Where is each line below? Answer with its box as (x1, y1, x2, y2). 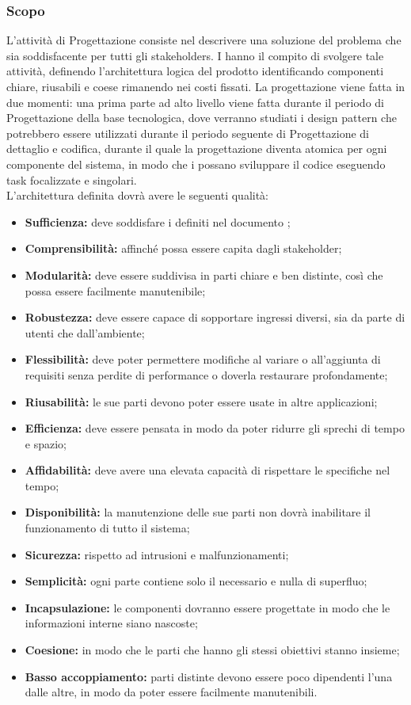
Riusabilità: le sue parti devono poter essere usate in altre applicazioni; (25, 393, 378, 410)
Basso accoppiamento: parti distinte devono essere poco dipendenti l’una (25, 668, 393, 684)
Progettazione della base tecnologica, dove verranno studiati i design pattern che (6, 109, 397, 126)
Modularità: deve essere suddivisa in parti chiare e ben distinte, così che (25, 266, 383, 283)
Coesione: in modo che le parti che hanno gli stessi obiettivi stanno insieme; (25, 642, 400, 658)
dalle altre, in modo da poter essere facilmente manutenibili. (25, 684, 318, 700)
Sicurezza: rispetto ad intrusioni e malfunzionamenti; (25, 546, 289, 562)
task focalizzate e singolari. (6, 171, 137, 188)
